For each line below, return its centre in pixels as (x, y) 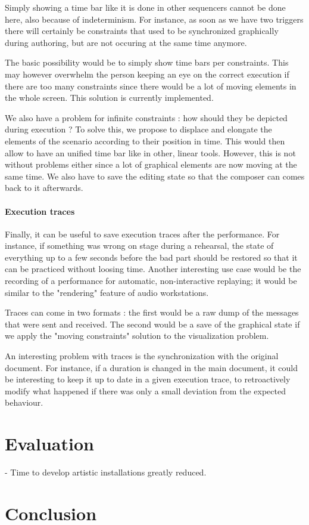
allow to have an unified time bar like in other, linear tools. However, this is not (150, 152)
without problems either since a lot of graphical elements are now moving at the (151, 164)
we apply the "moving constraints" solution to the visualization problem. (137, 336)
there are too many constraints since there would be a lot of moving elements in (151, 86)
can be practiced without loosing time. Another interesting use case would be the (153, 269)
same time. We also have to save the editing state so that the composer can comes (155, 176)
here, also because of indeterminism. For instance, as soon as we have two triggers (154, 19)
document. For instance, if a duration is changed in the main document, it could (152, 367)
